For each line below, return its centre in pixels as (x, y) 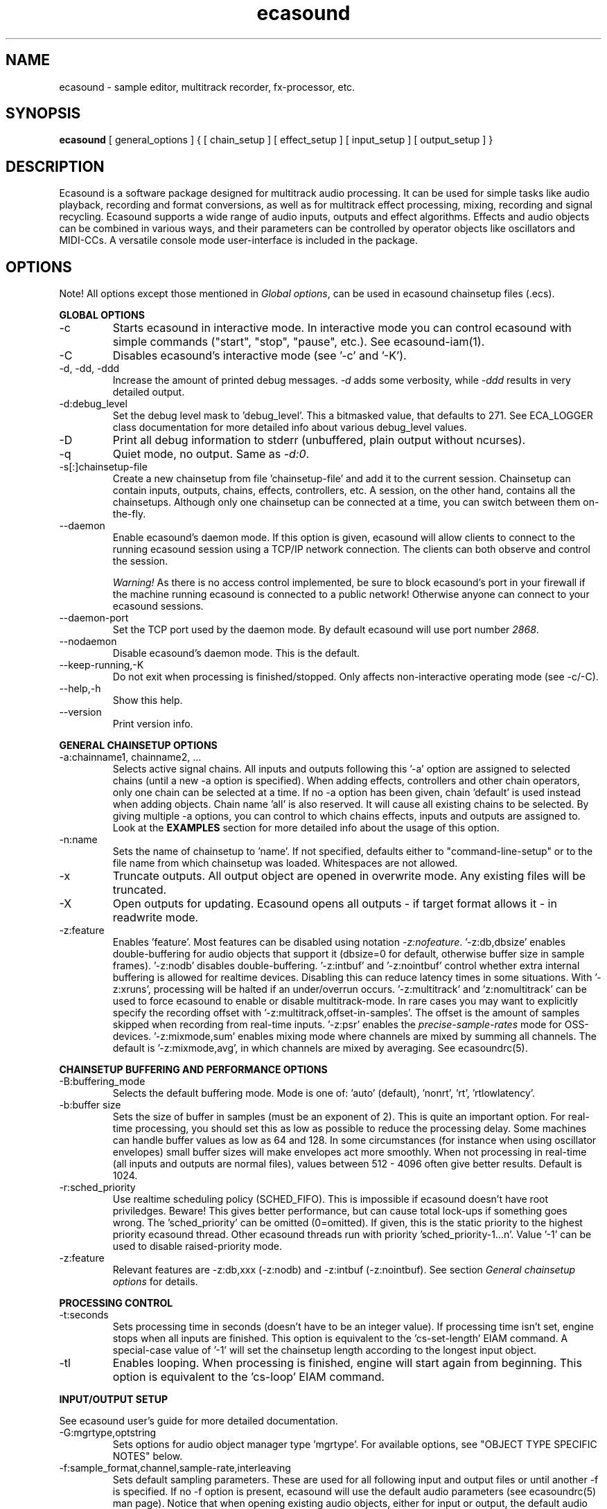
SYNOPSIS (43, 114)
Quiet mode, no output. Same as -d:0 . (211, 454)
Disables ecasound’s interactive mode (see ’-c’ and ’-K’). (259, 356)
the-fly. (129, 514)
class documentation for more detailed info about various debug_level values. (290, 427)
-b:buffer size (90, 1105)
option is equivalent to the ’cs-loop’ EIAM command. (248, 1377)
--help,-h (80, 689)
